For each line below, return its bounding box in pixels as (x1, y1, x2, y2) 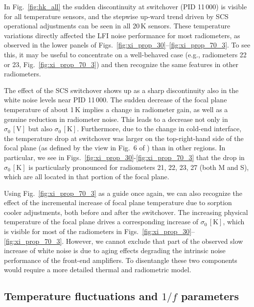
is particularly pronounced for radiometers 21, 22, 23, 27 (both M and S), (28, 162, 249, 172)
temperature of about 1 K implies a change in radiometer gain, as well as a (4, 104, 228, 114)
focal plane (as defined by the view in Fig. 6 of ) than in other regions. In (4, 142, 226, 153)
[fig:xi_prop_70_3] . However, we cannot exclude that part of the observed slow (4, 236, 243, 246)
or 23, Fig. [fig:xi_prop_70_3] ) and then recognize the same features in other (4, 59, 238, 69)
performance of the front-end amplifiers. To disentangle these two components (4, 255, 237, 265)
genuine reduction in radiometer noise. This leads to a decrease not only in (4, 114, 228, 124)
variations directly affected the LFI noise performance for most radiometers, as (4, 30, 240, 40)
